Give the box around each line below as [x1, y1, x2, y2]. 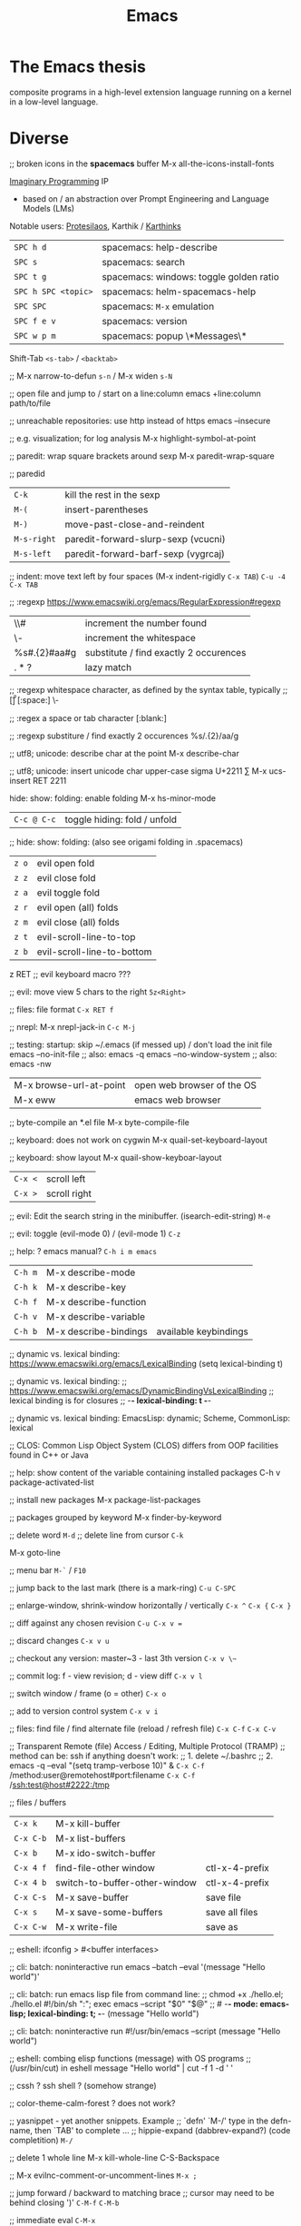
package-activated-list [9, 1477, 95, 1488]
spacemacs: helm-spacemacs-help [102, 285, 257, 298]
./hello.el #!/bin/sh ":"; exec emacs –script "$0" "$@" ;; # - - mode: [9, 1998, 258, 2009]
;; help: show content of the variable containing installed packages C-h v [9, 1467, 281, 1478]
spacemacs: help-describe [102, 241, 218, 253]
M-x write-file [55, 1920, 118, 1933]
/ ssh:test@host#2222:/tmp [9, 1779, 111, 1790]
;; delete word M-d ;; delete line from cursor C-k [9, 1529, 184, 1540]
